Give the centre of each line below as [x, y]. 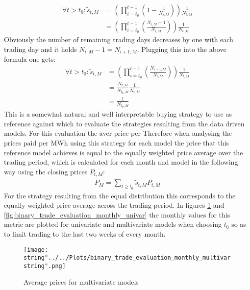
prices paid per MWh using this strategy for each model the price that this [117, 142]
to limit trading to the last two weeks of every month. [85, 234]
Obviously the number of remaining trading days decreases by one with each [119, 39]
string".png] [45, 266]
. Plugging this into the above [182, 49]
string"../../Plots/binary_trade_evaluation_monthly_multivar [127, 258]
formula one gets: [30, 59]
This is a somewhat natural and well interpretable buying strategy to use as [118, 114]
